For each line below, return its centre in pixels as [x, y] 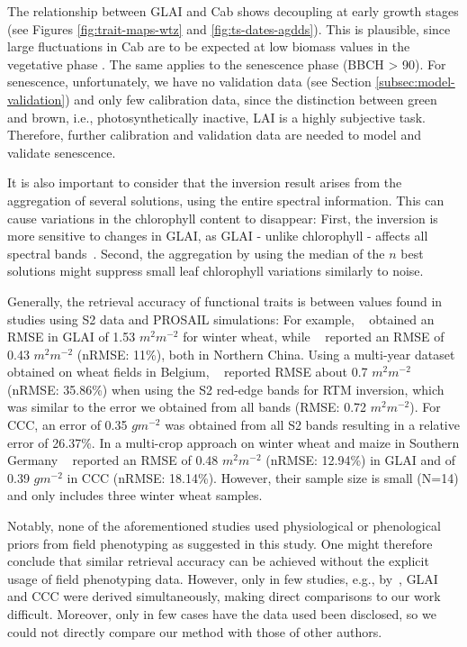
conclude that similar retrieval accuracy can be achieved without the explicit [218, 561]
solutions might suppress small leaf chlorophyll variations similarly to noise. [216, 271]
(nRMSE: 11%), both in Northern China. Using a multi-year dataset [266, 354]
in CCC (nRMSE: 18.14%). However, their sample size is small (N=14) [263, 477]
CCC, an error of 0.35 [67, 425]
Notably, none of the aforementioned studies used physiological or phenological [224, 526]
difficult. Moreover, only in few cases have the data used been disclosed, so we [222, 614]
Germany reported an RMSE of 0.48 [113, 460]
